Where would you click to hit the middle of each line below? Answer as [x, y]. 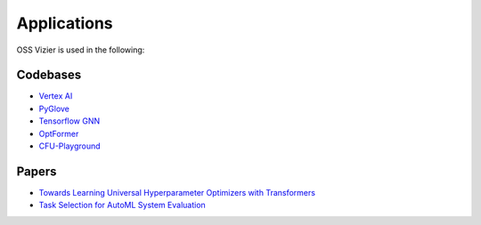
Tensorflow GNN [69, 121]
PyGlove [54, 108]
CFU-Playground [70, 146]
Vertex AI [56, 96]
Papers [37, 171]
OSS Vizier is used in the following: [81, 50]
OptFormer [59, 133]
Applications [65, 23]
